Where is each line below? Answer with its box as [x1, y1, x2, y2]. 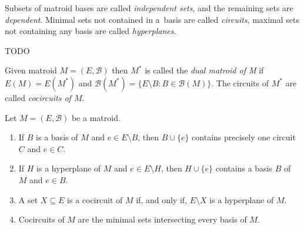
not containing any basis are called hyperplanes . [5, 25, 176, 37]
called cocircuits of [5, 91, 71, 103]
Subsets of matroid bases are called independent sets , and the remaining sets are [5, 2, 293, 14]
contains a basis [215, 162, 273, 174]
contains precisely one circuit [192, 131, 296, 143]
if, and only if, [136, 193, 187, 206]
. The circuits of [211, 76, 269, 89]
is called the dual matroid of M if [145, 64, 264, 76]
